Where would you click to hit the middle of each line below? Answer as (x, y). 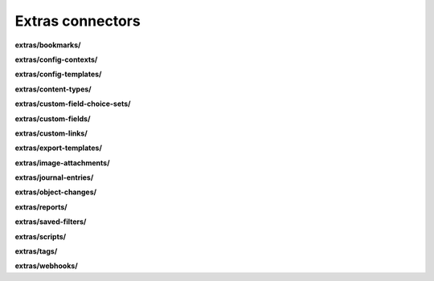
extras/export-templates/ (58, 148)
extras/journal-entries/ (54, 177)
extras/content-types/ (53, 89)
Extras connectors (78, 21)
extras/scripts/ (41, 236)
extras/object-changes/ (55, 192)
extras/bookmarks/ (48, 45)
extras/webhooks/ (46, 266)
